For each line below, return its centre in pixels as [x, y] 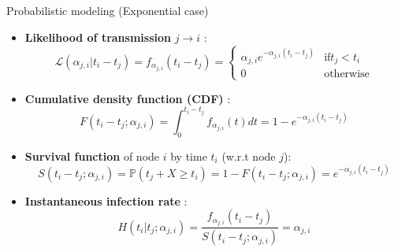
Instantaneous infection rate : [106, 200]
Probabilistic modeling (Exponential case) [108, 10]
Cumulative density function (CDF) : [128, 98]
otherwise [347, 74]
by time [189, 156]
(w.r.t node [249, 156]
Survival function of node [92, 156]
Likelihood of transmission [98, 37]
